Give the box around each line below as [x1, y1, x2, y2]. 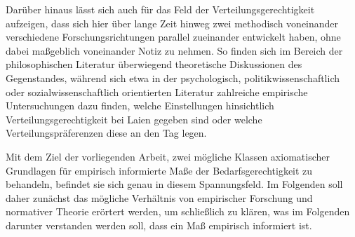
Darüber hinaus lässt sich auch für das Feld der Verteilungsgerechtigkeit [6, 2, 315, 16]
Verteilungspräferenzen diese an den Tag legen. [6, 126, 207, 140]
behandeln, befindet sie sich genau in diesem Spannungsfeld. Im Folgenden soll [6, 177, 343, 191]
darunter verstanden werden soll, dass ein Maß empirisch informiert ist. [6, 217, 312, 232]
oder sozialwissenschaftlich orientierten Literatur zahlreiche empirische [6, 84, 308, 99]
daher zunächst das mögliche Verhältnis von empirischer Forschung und [6, 190, 313, 205]
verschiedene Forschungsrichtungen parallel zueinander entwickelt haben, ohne [6, 29, 341, 44]
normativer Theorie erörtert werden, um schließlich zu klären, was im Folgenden [6, 204, 350, 219]
